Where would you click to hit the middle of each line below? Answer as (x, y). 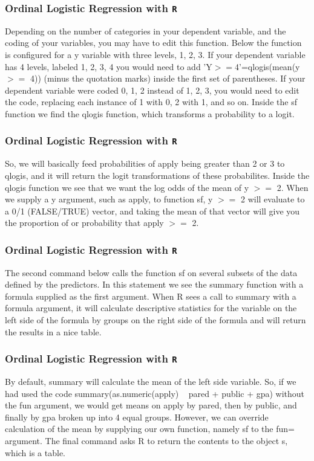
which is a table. (35, 452)
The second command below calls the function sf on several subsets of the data (151, 272)
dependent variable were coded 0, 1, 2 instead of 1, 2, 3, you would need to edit (152, 90)
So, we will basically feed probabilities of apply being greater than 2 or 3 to (145, 163)
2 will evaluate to (273, 199)
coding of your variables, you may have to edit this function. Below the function (153, 43)
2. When (293, 187)
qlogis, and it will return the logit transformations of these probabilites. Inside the (157, 175)
